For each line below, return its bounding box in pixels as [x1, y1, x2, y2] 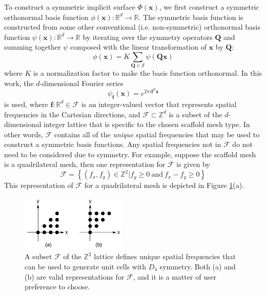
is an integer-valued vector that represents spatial [81, 98, 237, 109]
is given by [176, 159, 210, 170]
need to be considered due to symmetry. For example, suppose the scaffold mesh [4, 149, 256, 159]
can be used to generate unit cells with [25, 261, 147, 271]
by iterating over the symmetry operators [83, 31, 213, 42]
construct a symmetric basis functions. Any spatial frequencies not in [4, 139, 221, 150]
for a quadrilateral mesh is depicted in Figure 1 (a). [84, 180, 244, 191]
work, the [4, 77, 34, 88]
